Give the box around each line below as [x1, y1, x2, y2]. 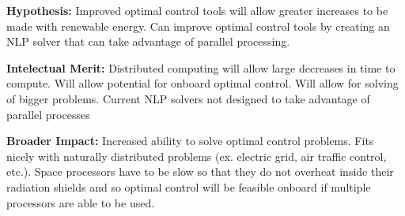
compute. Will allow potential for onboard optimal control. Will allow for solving [6, 75, 399, 91]
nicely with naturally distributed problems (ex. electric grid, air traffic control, [6, 147, 387, 164]
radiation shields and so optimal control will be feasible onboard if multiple [6, 178, 371, 195]
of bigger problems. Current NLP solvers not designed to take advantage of [6, 90, 370, 106]
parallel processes [6, 106, 90, 122]
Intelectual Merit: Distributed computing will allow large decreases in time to [6, 59, 396, 76]
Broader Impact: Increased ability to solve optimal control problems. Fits [6, 132, 374, 149]
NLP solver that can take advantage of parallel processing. [6, 33, 290, 50]
